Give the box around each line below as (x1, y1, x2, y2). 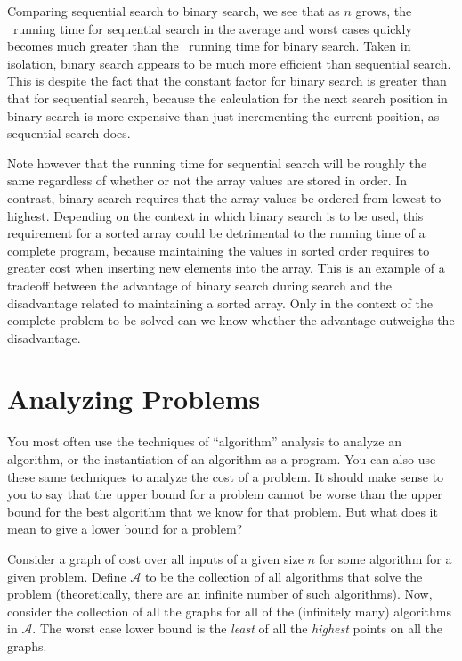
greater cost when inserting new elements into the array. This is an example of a (7, 258, 445, 277)
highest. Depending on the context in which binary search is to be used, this (7, 206, 424, 224)
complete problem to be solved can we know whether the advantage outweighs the (7, 311, 455, 330)
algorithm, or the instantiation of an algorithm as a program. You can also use (7, 450, 436, 468)
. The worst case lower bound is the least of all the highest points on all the (32, 619, 443, 638)
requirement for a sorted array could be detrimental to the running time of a (7, 224, 426, 242)
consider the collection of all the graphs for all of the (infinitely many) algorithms (7, 601, 451, 620)
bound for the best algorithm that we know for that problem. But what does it (7, 502, 438, 520)
